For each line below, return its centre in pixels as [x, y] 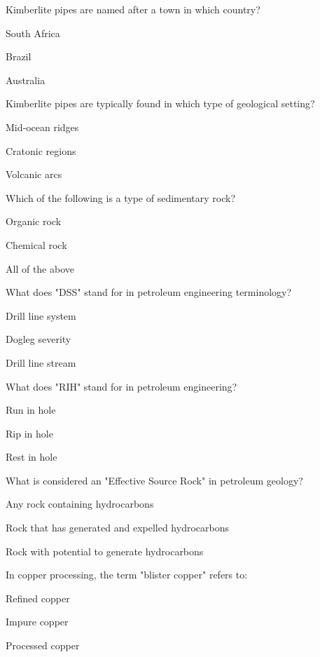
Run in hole [31, 410]
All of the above [40, 268]
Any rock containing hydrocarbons [80, 504]
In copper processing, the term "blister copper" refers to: [127, 575]
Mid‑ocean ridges [42, 127]
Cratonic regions [41, 150]
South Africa [33, 33]
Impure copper [37, 622]
